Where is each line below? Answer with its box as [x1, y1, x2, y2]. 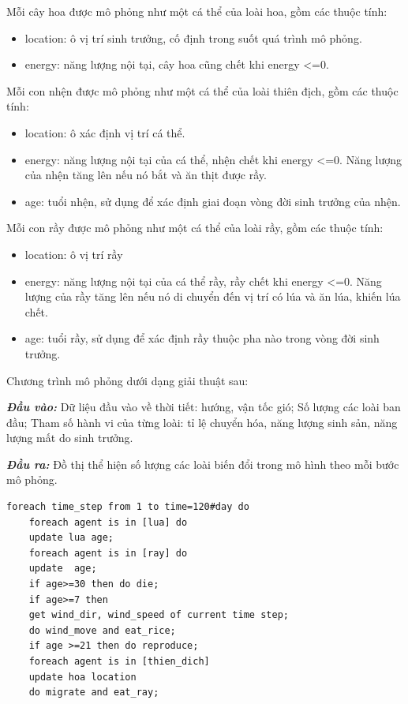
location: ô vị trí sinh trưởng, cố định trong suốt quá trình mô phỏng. [24, 29, 362, 46]
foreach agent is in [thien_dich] [28, 656, 210, 667]
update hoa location [28, 671, 137, 683]
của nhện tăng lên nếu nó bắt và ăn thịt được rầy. [24, 167, 267, 183]
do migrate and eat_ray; [28, 687, 159, 698]
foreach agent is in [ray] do [28, 547, 188, 559]
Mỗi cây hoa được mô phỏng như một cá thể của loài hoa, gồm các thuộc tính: [6, 3, 387, 19]
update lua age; [28, 532, 114, 544]
